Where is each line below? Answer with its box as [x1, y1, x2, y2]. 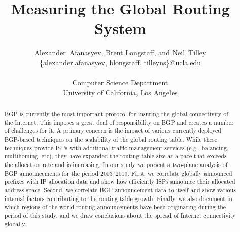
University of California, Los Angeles [63, 87, 178, 97]
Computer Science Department [72, 77, 168, 88]
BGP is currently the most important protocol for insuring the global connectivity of [4, 110, 228, 118]
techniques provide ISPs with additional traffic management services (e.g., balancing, [4, 143, 229, 152]
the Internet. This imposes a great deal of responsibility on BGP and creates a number [4, 118, 234, 126]
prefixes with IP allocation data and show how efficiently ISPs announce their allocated [4, 177, 235, 186]
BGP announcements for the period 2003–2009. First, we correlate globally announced [4, 169, 232, 177]
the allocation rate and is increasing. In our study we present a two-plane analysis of [4, 160, 228, 169]
